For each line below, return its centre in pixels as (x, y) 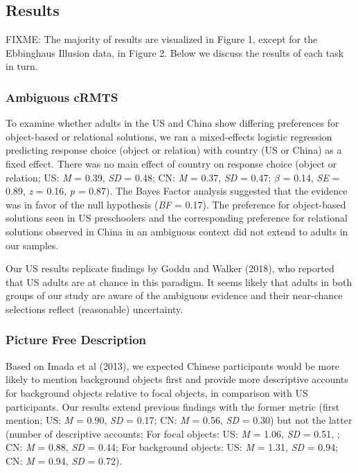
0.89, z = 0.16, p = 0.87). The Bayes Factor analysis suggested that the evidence (177, 191)
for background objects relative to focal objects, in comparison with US (157, 392)
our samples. (32, 245)
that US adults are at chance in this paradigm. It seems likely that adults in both (179, 282)
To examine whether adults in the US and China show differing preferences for (172, 123)
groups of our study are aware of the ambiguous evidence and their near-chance (174, 295)
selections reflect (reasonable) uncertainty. (95, 309)
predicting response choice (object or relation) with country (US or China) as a (174, 150)
